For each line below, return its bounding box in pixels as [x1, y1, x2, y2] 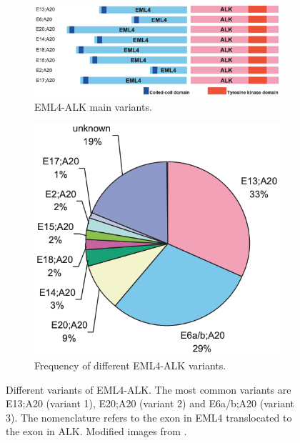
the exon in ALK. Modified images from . [6, 424, 187, 439]
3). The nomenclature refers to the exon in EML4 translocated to [6, 409, 292, 424]
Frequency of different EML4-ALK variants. [34, 357, 226, 372]
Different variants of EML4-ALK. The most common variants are [6, 382, 291, 397]
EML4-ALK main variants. [34, 99, 152, 114]
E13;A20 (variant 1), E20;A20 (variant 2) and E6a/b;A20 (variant [6, 396, 295, 411]
